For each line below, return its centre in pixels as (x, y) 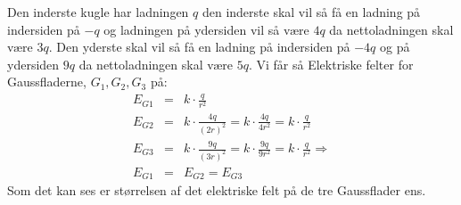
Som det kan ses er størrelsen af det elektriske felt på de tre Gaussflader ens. (217, 190)
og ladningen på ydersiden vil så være (206, 29)
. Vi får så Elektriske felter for (331, 64)
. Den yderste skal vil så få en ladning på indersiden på (199, 47)
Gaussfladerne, (47, 82)
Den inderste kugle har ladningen (98, 12)
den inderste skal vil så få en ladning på (311, 12)
